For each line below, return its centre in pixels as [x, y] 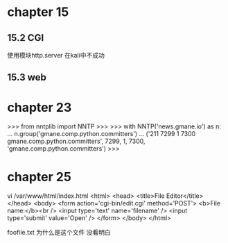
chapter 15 [38, 12]
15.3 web [27, 77]
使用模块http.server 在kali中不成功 [56, 55]
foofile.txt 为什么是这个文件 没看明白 [59, 233]
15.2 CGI [26, 38]
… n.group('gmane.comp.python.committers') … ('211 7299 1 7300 [102, 134]
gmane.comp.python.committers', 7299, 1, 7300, [76, 141]
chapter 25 [39, 177]
